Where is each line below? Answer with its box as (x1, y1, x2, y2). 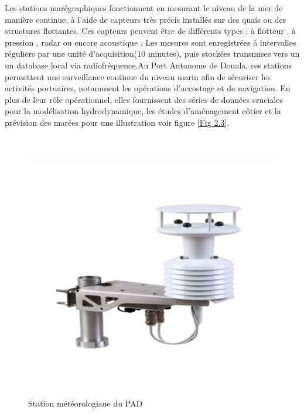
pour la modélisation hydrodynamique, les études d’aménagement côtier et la (5, 105, 281, 117)
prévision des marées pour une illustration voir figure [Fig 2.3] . (5, 116, 230, 128)
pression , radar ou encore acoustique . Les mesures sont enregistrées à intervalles (5, 36, 296, 48)
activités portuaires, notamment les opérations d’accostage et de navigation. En (5, 82, 291, 94)
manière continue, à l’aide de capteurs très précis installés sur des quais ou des (5, 13, 286, 25)
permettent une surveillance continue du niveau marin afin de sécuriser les (5, 70, 271, 82)
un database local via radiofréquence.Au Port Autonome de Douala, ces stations (5, 58, 292, 71)
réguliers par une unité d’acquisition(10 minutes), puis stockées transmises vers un (5, 47, 300, 60)
